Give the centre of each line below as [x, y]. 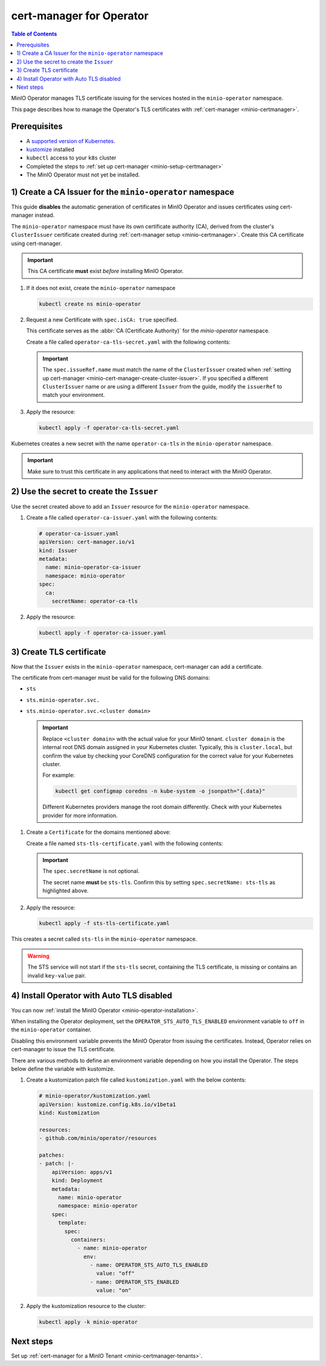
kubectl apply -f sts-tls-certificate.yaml [104, 923]
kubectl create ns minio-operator [90, 304]
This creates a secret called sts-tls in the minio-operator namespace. [104, 939]
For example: [59, 775]
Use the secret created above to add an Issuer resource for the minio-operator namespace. [130, 506]
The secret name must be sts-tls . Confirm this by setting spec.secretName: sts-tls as [159, 882]
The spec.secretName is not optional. [91, 871]
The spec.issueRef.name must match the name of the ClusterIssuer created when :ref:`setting [167, 370]
